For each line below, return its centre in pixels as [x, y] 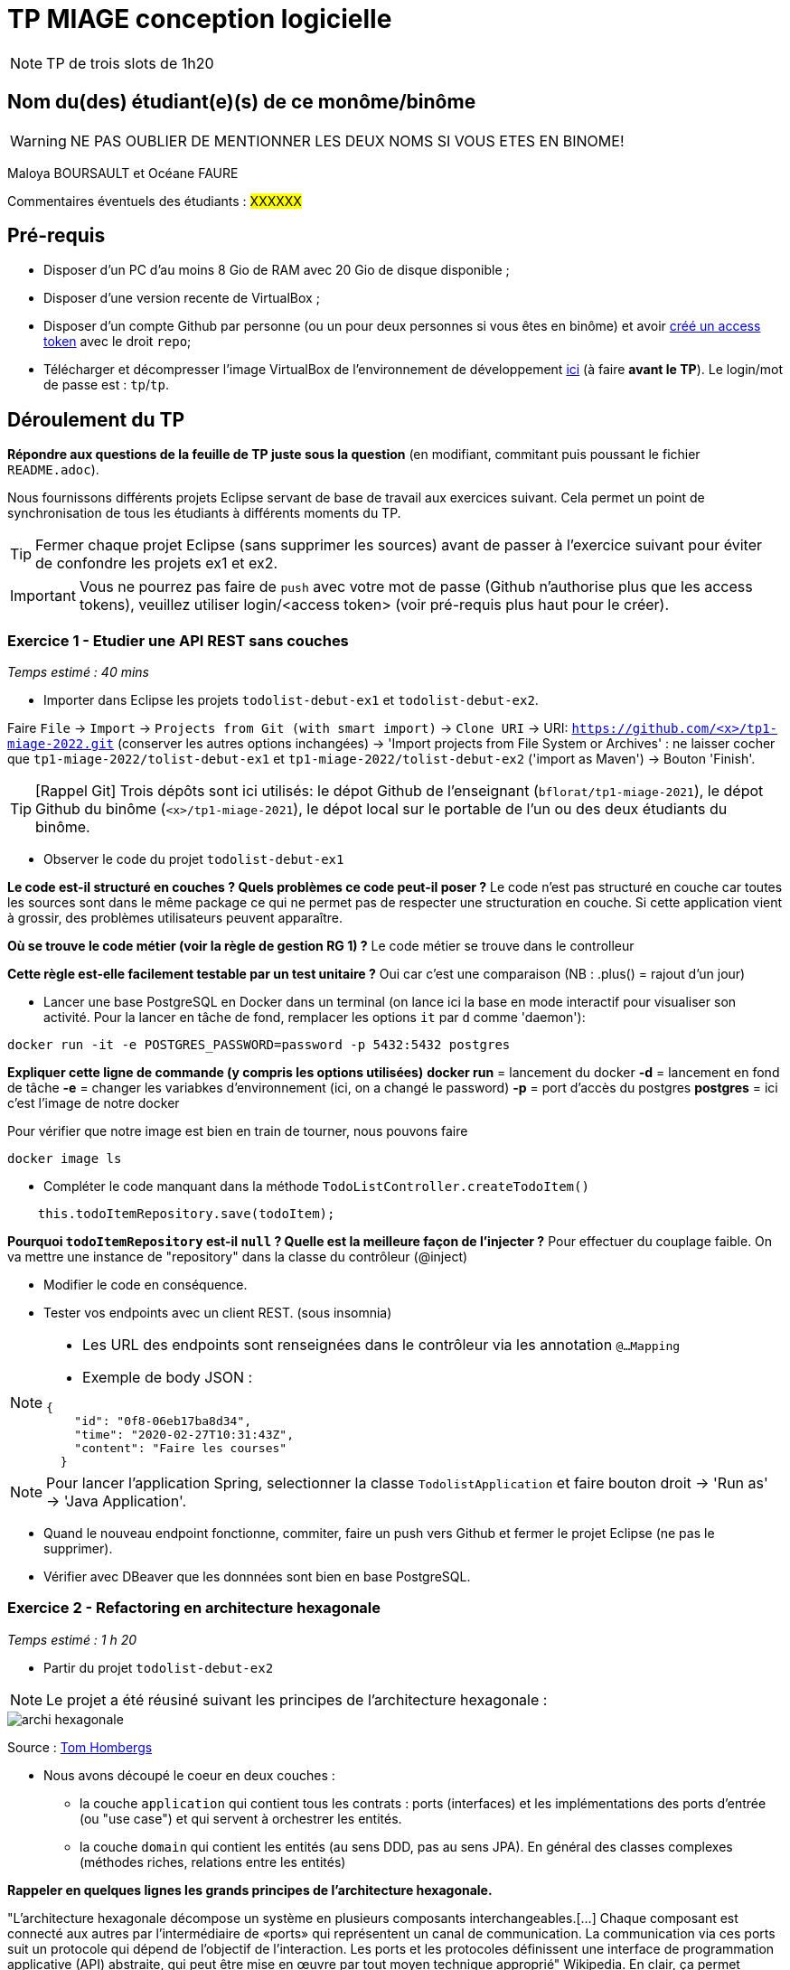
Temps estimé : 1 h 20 [72, 1639]
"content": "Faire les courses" [181, 1449]
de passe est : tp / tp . [106, 385]
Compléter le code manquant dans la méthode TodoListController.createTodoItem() [316, 1187]
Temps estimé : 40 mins [78, 672]
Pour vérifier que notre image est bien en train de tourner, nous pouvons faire [238, 1131]
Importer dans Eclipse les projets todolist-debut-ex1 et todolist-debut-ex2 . [291, 700]
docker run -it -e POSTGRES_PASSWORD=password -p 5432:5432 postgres [259, 1045]
